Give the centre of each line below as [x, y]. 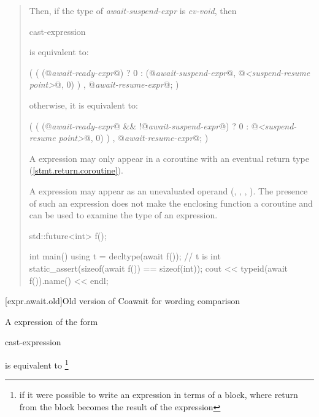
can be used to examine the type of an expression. [123, 215]
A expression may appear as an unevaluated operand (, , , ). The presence [168, 190]
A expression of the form [52, 321]
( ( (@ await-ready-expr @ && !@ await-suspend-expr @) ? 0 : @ [144, 125]
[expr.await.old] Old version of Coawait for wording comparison [123, 301]
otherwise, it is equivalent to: [83, 105]
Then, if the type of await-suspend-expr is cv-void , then [133, 10]
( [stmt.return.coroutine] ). [76, 170]
